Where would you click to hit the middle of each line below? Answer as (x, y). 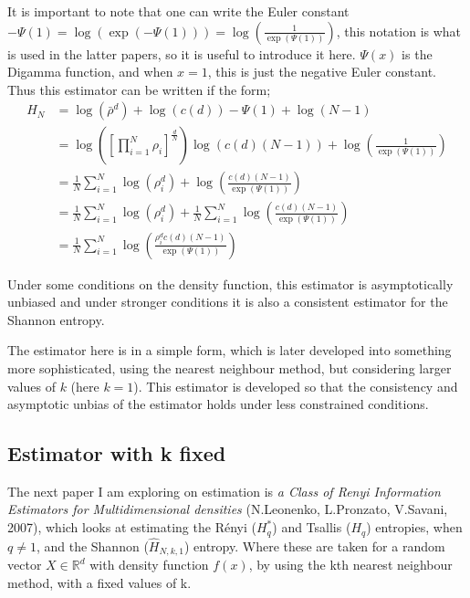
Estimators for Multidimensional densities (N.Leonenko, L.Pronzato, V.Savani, (228, 509)
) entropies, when (414, 527)
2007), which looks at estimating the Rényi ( (132, 527)
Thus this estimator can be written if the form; (139, 89)
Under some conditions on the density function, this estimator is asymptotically (230, 283)
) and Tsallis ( (312, 527)
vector (25, 565)
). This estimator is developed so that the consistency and (296, 386)
